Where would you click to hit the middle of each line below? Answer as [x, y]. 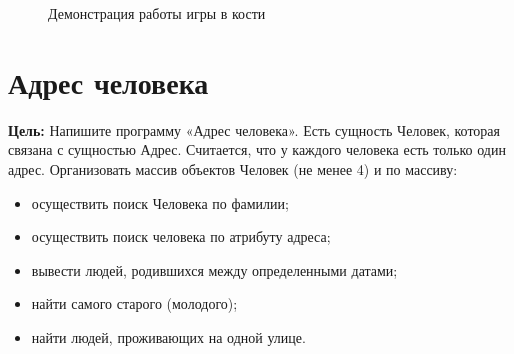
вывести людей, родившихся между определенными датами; [214, 269]
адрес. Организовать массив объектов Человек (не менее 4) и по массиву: [233, 168]
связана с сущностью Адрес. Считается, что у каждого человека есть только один [257, 149]
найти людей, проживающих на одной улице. [168, 336]
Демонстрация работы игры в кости [157, 13]
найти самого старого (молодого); [134, 303]
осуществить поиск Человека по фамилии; [160, 202]
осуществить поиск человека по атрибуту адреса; [181, 236]
